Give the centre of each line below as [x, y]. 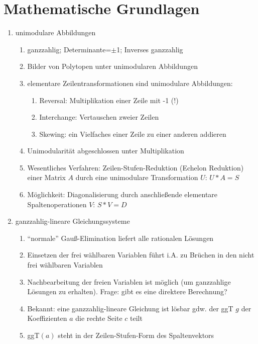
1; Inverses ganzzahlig [150, 49]
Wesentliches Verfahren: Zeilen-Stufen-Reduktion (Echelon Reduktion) [136, 167]
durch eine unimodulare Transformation [137, 177]
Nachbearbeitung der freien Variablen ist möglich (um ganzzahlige [129, 281]
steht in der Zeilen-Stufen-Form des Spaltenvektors [136, 335]
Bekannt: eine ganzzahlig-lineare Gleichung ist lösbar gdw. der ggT [130, 308]
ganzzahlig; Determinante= [69, 49]
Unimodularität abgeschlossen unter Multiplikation [106, 151]
